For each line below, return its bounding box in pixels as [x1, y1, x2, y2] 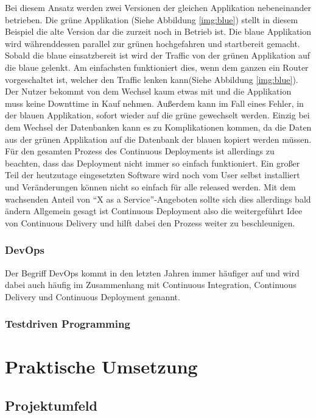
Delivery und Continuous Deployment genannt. [5, 290, 180, 303]
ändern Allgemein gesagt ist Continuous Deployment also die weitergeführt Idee [5, 204, 303, 217]
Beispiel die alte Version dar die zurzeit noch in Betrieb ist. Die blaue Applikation [5, 25, 312, 38]
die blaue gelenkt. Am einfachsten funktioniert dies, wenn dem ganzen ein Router [5, 60, 309, 73]
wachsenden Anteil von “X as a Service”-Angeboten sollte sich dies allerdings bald [5, 192, 311, 205]
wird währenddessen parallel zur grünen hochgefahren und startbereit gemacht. [5, 37, 300, 49]
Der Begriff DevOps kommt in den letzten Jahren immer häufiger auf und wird [5, 266, 300, 279]
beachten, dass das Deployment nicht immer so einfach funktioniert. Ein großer [5, 156, 300, 169]
